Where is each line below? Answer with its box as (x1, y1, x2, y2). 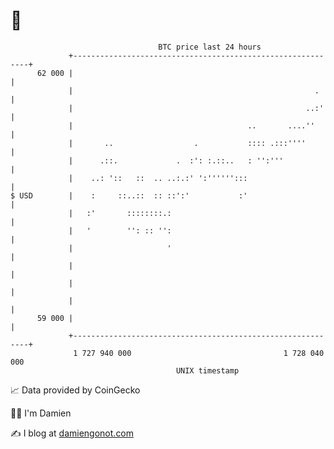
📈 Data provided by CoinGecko (10, 384, 141, 396)
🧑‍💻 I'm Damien (10, 407, 72, 419)
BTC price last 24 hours (158, 42, 262, 52)
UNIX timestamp (175, 365, 240, 376)
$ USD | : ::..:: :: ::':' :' (10, 190, 248, 201)
